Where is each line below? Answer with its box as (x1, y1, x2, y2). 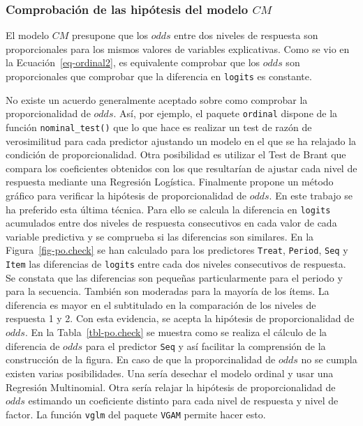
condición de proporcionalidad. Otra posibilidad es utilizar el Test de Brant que (6, 147, 346, 162)
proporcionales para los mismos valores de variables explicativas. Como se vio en (6, 41, 350, 56)
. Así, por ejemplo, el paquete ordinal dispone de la (113, 106, 338, 121)
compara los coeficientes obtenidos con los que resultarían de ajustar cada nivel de (6, 160, 357, 175)
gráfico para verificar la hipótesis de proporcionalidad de (6, 188, 246, 202)
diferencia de (6, 338, 60, 353)
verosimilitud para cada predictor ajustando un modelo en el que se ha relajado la (6, 133, 357, 148)
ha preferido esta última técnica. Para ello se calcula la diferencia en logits (6, 201, 331, 216)
